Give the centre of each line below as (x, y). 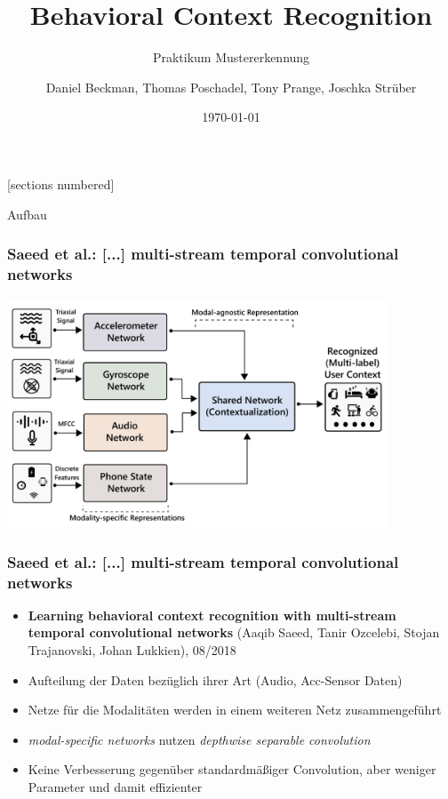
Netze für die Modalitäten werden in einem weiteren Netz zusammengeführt (235, 710)
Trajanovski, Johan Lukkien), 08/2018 (132, 650)
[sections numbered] (61, 184)
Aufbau (27, 214)
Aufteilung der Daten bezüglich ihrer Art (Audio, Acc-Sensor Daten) (215, 679)
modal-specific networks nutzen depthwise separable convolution (199, 739)
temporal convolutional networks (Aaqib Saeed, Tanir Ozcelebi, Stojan (234, 632)
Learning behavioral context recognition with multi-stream (212, 615)
